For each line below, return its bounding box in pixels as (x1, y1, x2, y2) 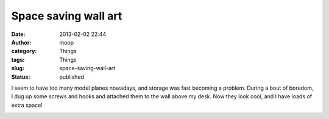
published (59, 73, 85, 81)
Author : (11, 38, 32, 46)
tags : (11, 56, 25, 63)
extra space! (11, 101, 43, 109)
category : (11, 48, 37, 55)
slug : (11, 65, 24, 72)
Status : (11, 73, 30, 81)
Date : (11, 31, 26, 38)
